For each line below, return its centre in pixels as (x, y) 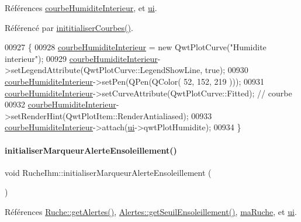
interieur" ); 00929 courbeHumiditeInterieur (81, 58)
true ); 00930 (226, 70)
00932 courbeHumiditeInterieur (60, 104)
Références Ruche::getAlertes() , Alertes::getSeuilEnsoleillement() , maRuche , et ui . (151, 211)
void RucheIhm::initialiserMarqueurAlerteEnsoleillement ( (108, 172)
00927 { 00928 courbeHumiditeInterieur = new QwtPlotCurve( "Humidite (136, 47)
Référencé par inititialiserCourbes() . (69, 27)
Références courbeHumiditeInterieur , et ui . (81, 8)
